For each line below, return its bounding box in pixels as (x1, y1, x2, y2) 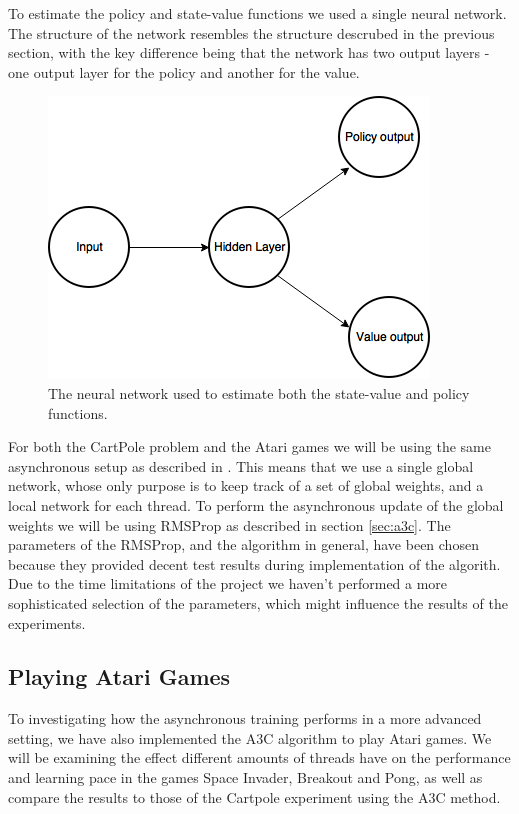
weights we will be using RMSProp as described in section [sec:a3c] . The (8, 514, 451, 535)
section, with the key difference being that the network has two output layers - (8, 42, 490, 63)
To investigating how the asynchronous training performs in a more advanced (8, 708, 482, 729)
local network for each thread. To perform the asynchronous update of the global (8, 494, 504, 515)
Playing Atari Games (8, 661, 231, 692)
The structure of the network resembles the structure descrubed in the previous (8, 22, 495, 43)
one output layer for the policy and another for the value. (8, 61, 360, 82)
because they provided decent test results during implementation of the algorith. (8, 553, 501, 574)
